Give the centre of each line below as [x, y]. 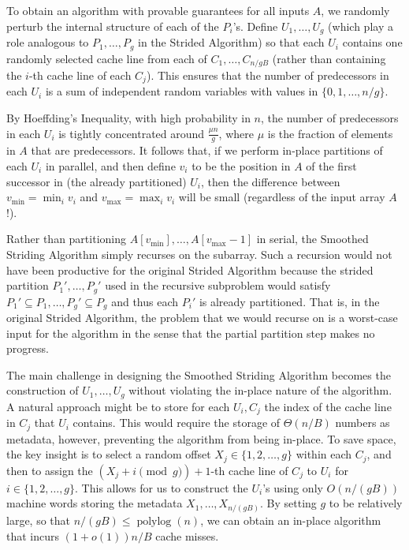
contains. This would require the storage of [177, 423]
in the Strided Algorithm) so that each [231, 42]
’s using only [293, 487]
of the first [331, 166]
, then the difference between [271, 181]
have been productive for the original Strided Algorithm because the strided [190, 269]
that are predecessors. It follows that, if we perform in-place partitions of [207, 150]
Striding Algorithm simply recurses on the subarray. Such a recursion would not [199, 254]
